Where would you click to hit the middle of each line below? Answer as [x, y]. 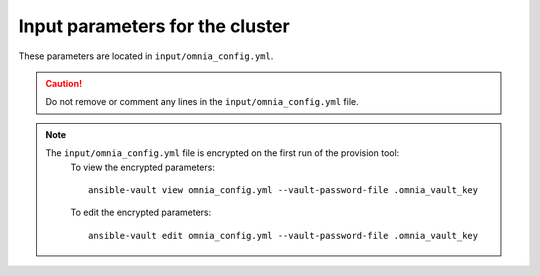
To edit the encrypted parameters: [141, 212]
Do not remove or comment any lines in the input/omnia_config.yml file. [202, 102]
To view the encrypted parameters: [142, 167]
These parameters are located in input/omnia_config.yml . [146, 56]
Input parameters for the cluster [154, 26]
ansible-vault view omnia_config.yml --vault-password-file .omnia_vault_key [283, 189]
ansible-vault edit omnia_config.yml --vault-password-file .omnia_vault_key [283, 235]
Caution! [64, 83]
